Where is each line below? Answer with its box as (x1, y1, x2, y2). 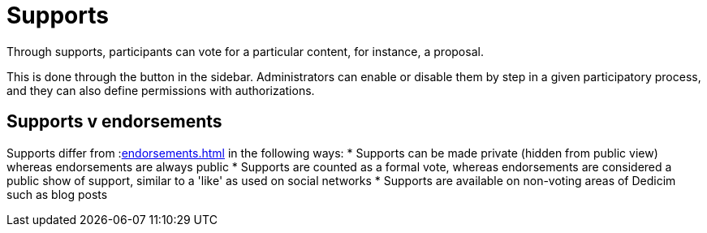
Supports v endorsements (6, 111, 222, 132)
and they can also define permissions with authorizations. (6, 83, 315, 97)
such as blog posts (6, 187, 108, 201)
